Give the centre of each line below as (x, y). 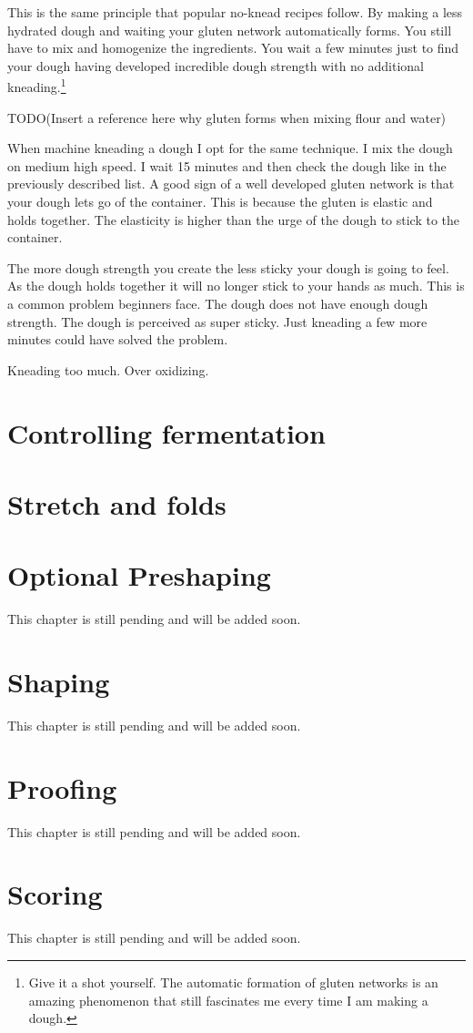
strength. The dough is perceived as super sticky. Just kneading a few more (217, 321)
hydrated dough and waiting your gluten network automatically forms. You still (230, 30)
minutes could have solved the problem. (118, 339)
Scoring (55, 894)
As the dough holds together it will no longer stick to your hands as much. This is (236, 286)
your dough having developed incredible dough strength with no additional (216, 65)
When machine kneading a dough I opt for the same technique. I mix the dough (230, 148)
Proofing (62, 788)
